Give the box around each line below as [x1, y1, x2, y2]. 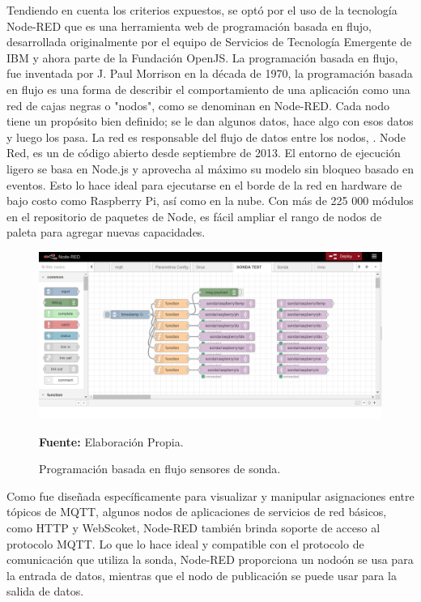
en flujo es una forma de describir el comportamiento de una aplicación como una [6, 80, 410, 97]
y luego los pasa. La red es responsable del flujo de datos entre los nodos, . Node [6, 128, 406, 145]
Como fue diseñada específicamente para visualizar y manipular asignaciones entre [6, 487, 415, 504]
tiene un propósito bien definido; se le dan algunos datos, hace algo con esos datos [6, 113, 414, 130]
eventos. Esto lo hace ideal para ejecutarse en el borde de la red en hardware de [6, 176, 402, 193]
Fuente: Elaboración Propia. [39, 433, 184, 450]
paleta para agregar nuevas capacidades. [6, 224, 206, 241]
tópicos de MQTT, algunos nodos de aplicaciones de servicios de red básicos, [6, 503, 387, 520]
